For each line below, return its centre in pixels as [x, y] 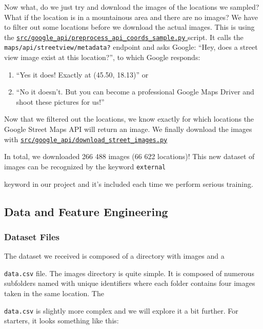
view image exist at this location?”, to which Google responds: [102, 57]
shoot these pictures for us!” [60, 101]
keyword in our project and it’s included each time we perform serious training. [129, 183]
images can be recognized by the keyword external [85, 166]
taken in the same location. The [54, 293]
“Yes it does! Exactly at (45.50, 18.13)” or [82, 74]
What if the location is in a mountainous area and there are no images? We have [131, 17]
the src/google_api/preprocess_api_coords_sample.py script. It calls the [124, 37]
